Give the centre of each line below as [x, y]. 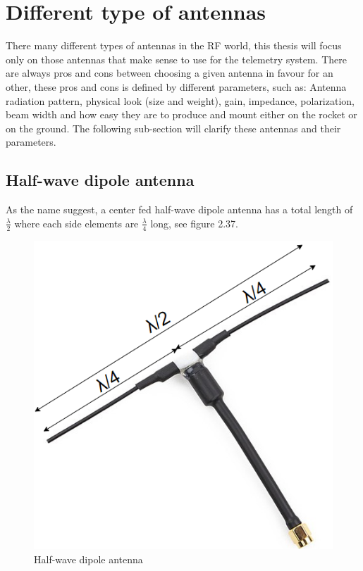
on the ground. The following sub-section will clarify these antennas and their [173, 128]
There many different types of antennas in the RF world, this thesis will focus [174, 45]
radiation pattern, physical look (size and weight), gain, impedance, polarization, [180, 100]
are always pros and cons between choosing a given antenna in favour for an [170, 73]
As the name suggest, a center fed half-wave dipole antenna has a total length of [179, 209]
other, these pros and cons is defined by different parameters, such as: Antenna [176, 86]
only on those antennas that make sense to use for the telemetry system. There [176, 59]
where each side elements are [76, 223]
